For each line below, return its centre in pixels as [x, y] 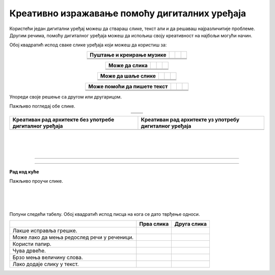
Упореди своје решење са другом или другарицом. [66, 96]
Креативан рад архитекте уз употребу [190, 119]
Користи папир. [32, 244]
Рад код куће [24, 171]
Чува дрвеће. [29, 251]
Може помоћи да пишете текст [128, 86]
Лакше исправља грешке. [45, 231]
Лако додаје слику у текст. [46, 264]
